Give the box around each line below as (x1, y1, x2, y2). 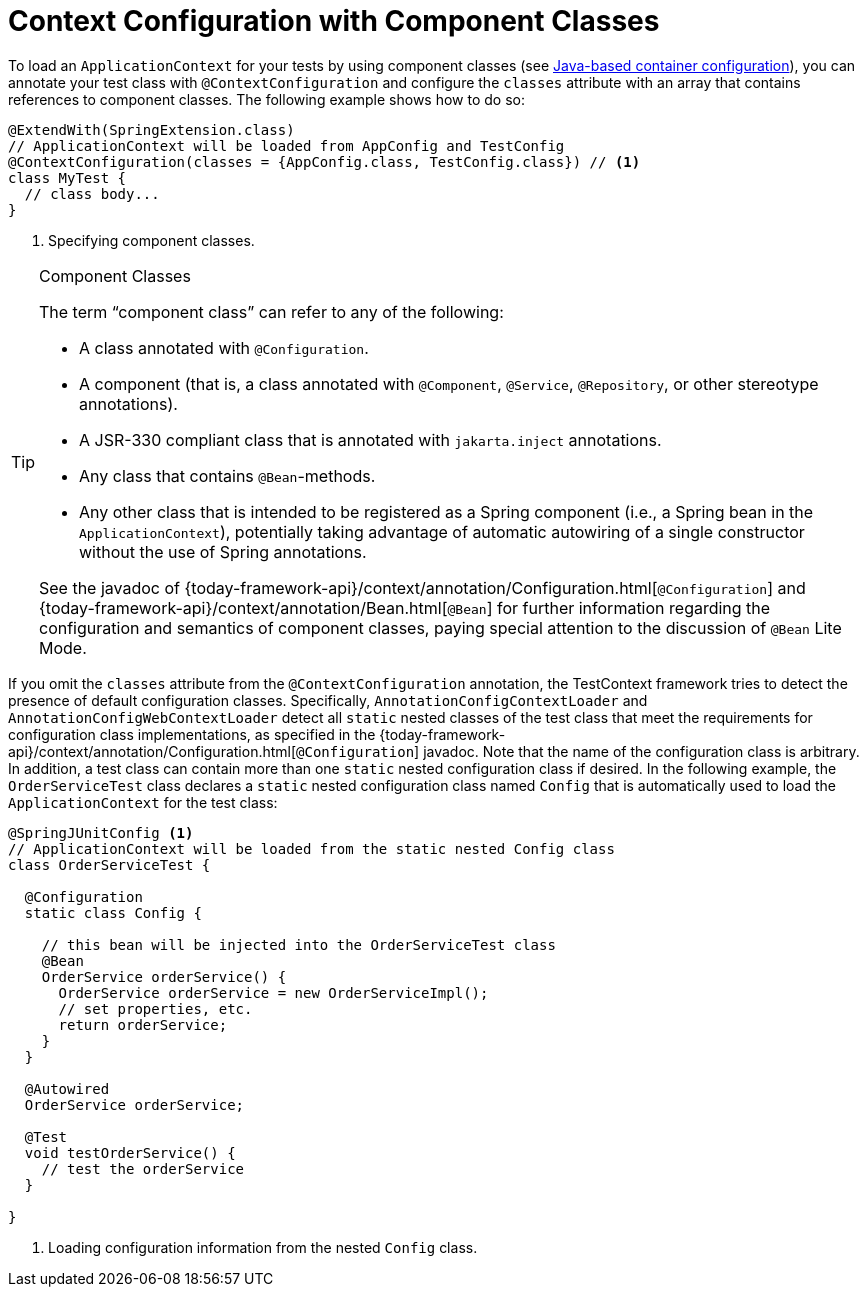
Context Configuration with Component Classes (8, 4, 660, 38)
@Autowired (24, 1080, 110, 1097)
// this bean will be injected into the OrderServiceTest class (41, 936, 556, 953)
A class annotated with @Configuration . (79, 337, 369, 358)
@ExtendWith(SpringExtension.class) (8, 121, 295, 138)
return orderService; (58, 1016, 228, 1033)
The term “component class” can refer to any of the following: (39, 301, 504, 322)
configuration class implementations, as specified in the (8, 725, 376, 743)
